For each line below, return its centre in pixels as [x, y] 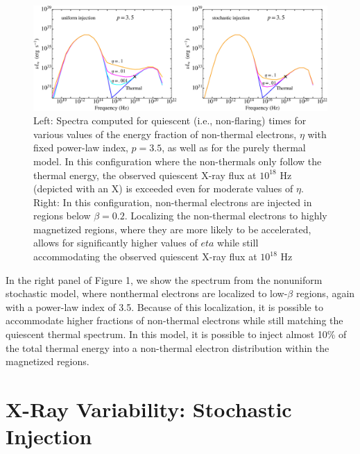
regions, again [325, 293]
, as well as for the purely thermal [234, 148]
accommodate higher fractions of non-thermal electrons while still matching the [174, 320]
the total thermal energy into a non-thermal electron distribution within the [168, 347]
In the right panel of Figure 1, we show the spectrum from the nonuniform [164, 279]
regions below [62, 216]
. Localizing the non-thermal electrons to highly [226, 216]
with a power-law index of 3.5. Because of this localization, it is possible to [164, 306]
